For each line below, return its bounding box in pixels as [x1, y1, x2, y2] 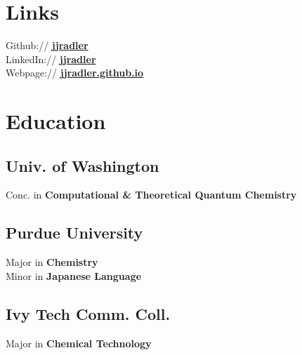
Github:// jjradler [6, 38, 88, 53]
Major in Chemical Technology [6, 335, 152, 350]
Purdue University [6, 222, 143, 243]
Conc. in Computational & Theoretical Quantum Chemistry [6, 187, 297, 202]
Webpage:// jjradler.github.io [6, 65, 144, 80]
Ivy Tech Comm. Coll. [6, 302, 171, 324]
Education [6, 107, 106, 135]
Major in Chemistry [6, 255, 98, 269]
